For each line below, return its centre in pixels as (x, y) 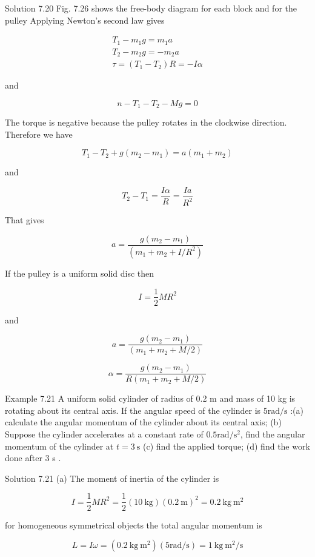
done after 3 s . (33, 458)
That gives (25, 220)
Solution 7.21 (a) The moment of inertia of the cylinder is (112, 478)
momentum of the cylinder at (59, 446)
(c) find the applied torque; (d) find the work (226, 446)
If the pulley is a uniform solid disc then (80, 273)
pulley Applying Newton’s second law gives (85, 20)
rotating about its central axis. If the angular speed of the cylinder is (133, 410)
